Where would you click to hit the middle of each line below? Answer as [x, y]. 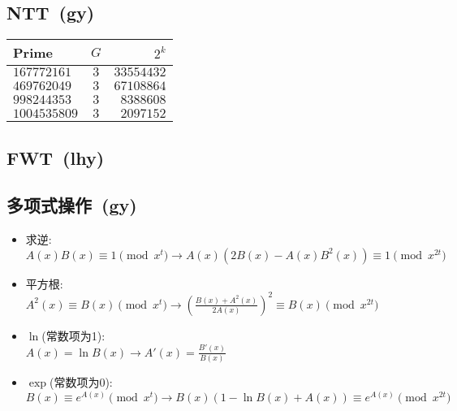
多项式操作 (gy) [72, 205]
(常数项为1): [73, 335]
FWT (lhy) [56, 157]
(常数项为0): [81, 382]
